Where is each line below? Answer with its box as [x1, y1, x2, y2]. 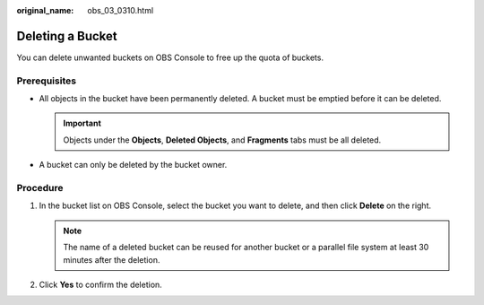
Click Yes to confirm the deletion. [39, 279, 163, 290]
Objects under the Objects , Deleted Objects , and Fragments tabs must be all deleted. [63, 135, 382, 145]
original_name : [16, 5, 74, 15]
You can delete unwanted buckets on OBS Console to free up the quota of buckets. [16, 52, 324, 63]
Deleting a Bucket [16, 28, 117, 44]
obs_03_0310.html [87, 5, 154, 15]
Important [63, 118, 102, 129]
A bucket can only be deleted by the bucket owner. [39, 160, 228, 170]
